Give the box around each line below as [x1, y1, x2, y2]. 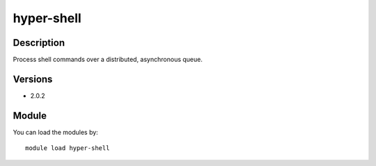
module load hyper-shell [25, 144, 110, 152]
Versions [13, 73, 53, 85]
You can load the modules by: [13, 128, 99, 136]
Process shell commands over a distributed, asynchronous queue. [13, 56, 203, 64]
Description [13, 37, 65, 49]
